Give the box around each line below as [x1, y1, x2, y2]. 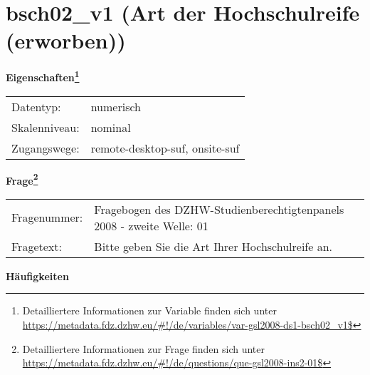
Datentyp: [11, 98, 61, 115]
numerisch [90, 98, 141, 115]
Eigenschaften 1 [6, 68, 80, 84]
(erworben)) [6, 26, 126, 55]
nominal [90, 118, 131, 135]
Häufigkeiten [6, 268, 69, 283]
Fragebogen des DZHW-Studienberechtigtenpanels [94, 200, 344, 217]
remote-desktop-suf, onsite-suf [90, 139, 240, 156]
